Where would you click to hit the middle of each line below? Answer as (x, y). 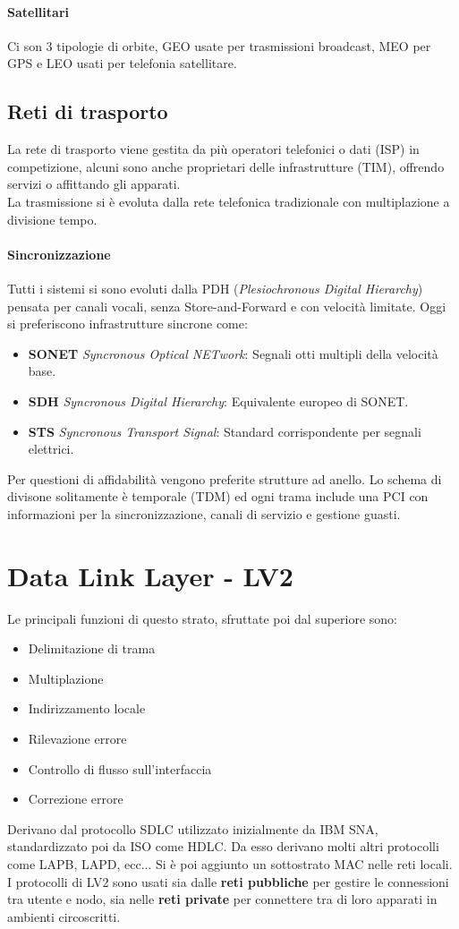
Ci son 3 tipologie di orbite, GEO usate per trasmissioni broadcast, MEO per (219, 45)
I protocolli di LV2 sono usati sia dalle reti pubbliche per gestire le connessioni (228, 881)
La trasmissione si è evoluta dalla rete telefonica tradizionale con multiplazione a (229, 201)
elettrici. (51, 449)
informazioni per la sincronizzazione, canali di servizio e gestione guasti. (204, 513)
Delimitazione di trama (92, 648)
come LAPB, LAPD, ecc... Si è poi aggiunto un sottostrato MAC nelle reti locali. (230, 863)
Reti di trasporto (88, 111)
